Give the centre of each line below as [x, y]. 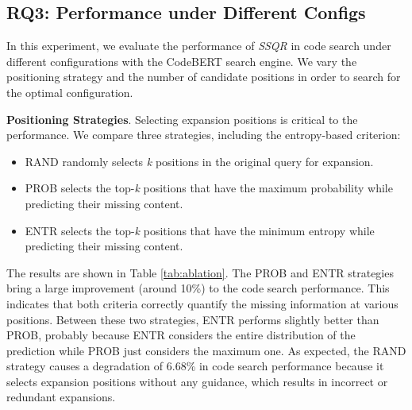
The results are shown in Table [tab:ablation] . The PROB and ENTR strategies [200, 272]
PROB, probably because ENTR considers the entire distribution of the [181, 335]
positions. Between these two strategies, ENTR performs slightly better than [193, 319]
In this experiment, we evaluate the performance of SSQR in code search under [199, 46]
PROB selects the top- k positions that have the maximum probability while [209, 188]
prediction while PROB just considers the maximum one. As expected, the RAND [206, 350]
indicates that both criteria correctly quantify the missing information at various [202, 303]
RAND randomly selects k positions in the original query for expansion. [199, 161]
